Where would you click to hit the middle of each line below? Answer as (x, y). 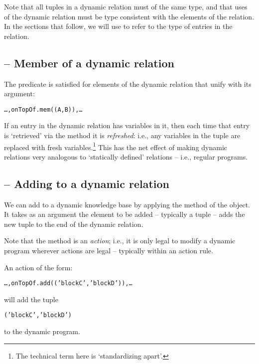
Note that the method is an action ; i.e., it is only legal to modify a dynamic (120, 241)
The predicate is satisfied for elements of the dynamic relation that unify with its (128, 84)
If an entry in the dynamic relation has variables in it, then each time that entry (127, 125)
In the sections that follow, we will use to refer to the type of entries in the (118, 26)
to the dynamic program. (42, 331)
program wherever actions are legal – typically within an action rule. (109, 251)
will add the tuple (31, 299)
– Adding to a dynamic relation (87, 183)
